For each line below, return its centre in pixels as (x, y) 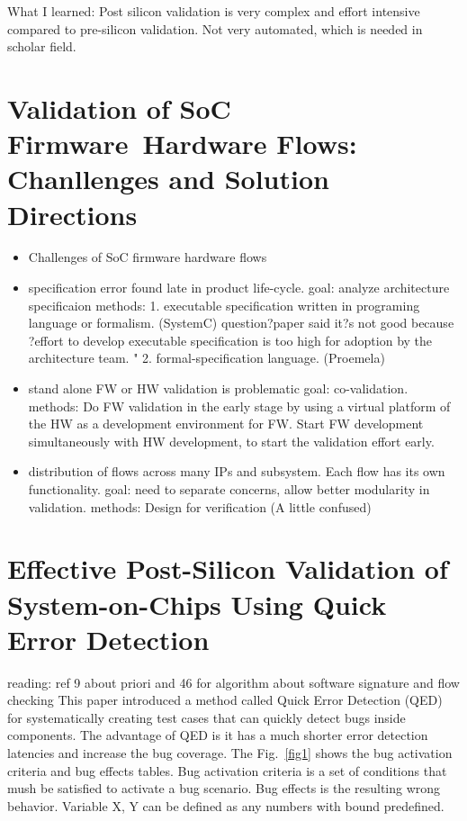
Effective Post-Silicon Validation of (228, 568)
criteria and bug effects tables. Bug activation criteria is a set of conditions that (227, 770)
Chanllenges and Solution (168, 179)
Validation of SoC (119, 108)
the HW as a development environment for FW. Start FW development (226, 424)
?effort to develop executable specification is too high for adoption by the (230, 340)
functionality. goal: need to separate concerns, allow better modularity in (229, 489)
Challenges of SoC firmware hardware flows (148, 257)
